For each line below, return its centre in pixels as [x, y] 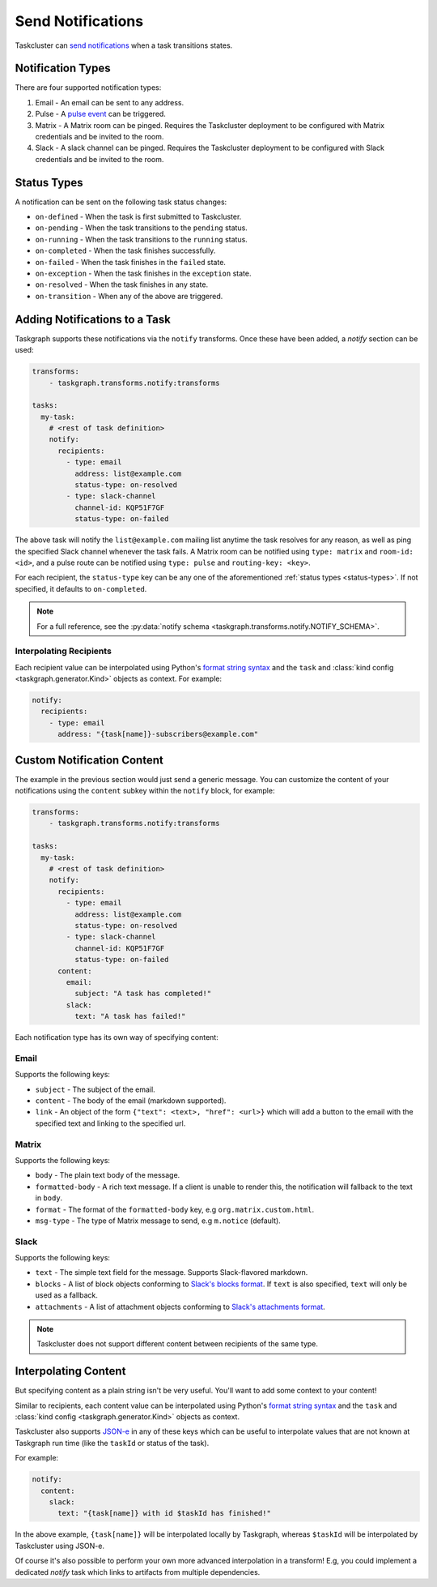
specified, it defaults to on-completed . [81, 588]
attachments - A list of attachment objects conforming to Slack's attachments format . [180, 1307]
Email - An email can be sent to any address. [110, 102]
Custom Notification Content [89, 760]
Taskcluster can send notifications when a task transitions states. [124, 45]
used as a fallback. [67, 1295]
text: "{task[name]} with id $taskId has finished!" [164, 1513]
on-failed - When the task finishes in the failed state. [131, 262]
